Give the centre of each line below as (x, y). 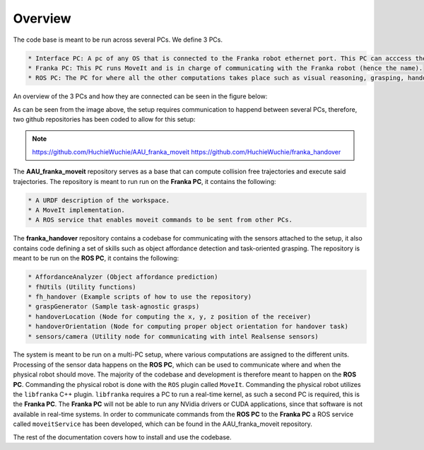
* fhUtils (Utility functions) (82, 287)
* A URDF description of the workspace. (99, 200)
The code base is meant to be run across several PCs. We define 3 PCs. (118, 40)
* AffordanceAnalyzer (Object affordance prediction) (123, 277)
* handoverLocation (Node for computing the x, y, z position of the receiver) (170, 316)
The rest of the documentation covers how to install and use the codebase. (123, 437)
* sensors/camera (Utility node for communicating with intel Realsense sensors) (173, 336)
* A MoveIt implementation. (76, 210)
